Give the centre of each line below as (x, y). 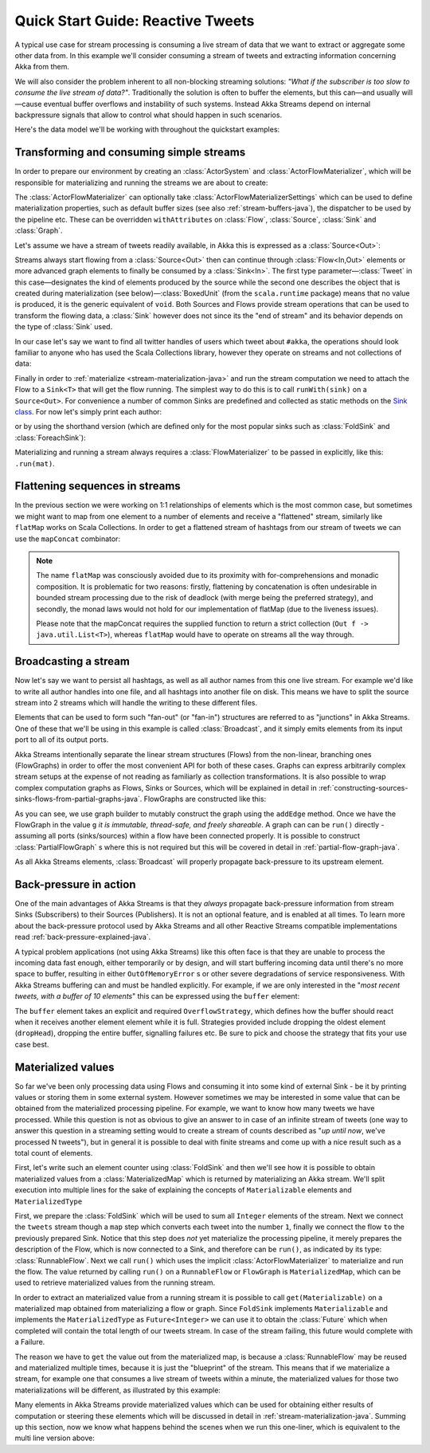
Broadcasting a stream (72, 662)
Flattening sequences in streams (98, 486)
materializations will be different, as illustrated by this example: (117, 1390)
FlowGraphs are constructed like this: (205, 799)
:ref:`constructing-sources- (364, 787)
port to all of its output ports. (62, 740)
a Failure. (30, 1342)
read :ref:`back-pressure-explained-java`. (83, 937)
